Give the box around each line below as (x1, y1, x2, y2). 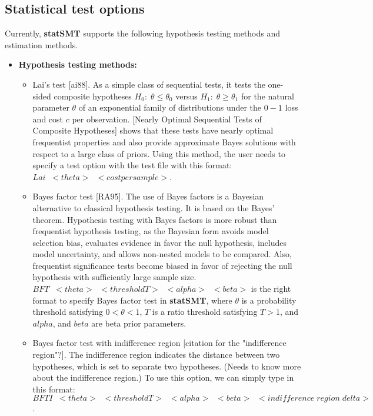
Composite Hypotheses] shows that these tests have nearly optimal (32, 124, 274, 137)
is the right (251, 282, 291, 295)
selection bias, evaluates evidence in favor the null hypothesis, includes (32, 236, 287, 248)
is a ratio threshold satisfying (152, 305, 258, 318)
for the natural (241, 89, 294, 102)
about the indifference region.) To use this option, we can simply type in (32, 371, 294, 384)
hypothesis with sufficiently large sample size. (32, 271, 197, 283)
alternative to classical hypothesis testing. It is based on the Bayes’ (32, 201, 275, 214)
